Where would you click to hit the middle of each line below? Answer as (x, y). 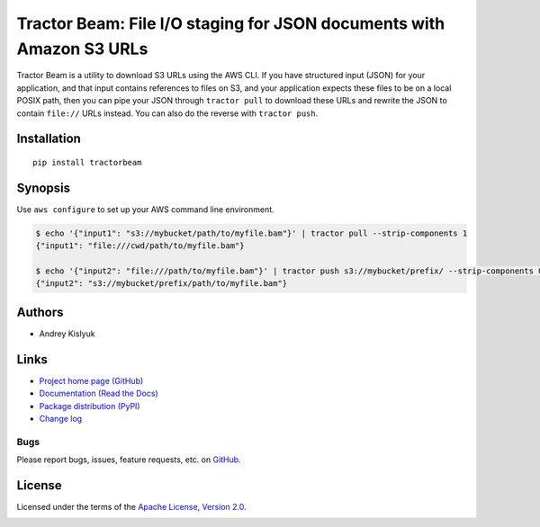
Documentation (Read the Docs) (99, 393)
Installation (49, 139)
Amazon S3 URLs (82, 49)
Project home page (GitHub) (91, 380)
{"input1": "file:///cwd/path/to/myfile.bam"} (140, 246)
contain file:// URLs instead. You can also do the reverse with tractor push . (167, 113)
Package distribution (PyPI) (90, 406)
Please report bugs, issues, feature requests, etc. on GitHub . (129, 460)
